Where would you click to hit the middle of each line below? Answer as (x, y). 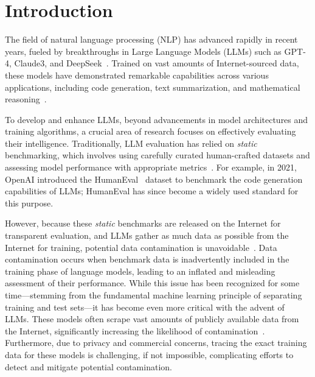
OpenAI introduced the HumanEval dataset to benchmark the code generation (154, 179)
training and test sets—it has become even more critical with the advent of (145, 307)
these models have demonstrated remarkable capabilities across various (137, 75)
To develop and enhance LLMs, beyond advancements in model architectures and (157, 119)
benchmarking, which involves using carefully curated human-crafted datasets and (157, 155)
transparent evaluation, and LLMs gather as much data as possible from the (147, 235)
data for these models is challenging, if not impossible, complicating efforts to (149, 354)
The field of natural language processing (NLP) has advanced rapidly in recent (151, 39)
